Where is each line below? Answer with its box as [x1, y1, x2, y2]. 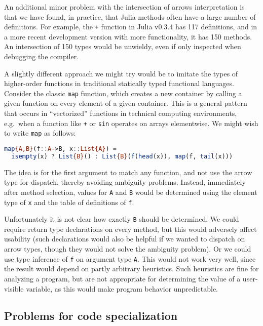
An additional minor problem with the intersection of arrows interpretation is [4, 2, 245, 12]
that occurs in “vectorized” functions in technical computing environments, [4, 108, 237, 118]
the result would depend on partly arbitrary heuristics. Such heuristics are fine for [4, 263, 259, 274]
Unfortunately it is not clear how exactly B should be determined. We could [4, 214, 239, 224]
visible [4, 283, 24, 294]
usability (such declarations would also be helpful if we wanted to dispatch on [4, 233, 245, 244]
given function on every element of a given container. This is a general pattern [4, 98, 247, 108]
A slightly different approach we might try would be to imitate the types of [4, 68, 238, 78]
